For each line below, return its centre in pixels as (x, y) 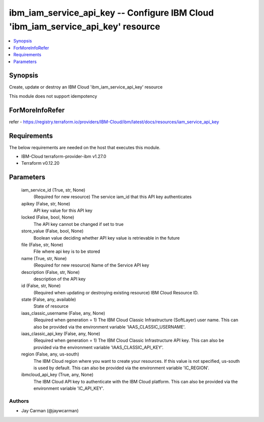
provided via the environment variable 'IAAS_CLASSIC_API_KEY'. (99, 347)
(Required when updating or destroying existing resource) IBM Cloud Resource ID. (116, 292)
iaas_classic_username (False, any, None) (63, 313)
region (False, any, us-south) (50, 354)
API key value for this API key (63, 210)
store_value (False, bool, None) (52, 231)
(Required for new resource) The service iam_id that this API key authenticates (112, 197)
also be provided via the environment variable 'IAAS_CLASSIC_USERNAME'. (110, 327)
